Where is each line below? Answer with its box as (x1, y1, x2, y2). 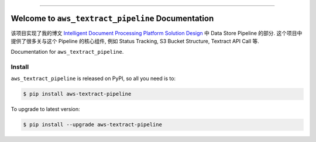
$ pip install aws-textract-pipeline (23, 91, 132, 98)
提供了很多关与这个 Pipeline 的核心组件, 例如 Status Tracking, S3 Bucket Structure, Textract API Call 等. (11, 37, 260, 44)
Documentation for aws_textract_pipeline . (11, 49, 124, 56)
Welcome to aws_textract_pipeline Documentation (11, 13, 214, 23)
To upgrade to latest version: (11, 106, 80, 113)
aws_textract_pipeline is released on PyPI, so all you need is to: (11, 75, 176, 82)
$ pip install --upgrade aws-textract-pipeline (23, 122, 162, 128)
